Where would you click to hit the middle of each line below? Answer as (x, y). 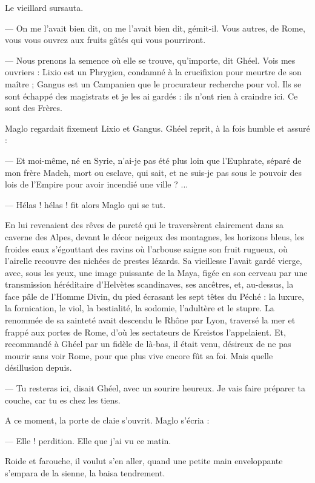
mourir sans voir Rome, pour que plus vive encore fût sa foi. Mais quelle (139, 355)
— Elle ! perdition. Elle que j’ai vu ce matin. (88, 440)
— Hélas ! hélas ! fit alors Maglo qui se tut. (85, 204)
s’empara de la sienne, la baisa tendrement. (85, 473)
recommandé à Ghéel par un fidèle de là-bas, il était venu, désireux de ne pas (148, 344)
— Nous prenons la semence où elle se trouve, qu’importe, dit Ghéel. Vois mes (150, 60)
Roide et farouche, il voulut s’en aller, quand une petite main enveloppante (144, 461)
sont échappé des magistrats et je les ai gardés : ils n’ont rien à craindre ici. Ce (151, 96)
